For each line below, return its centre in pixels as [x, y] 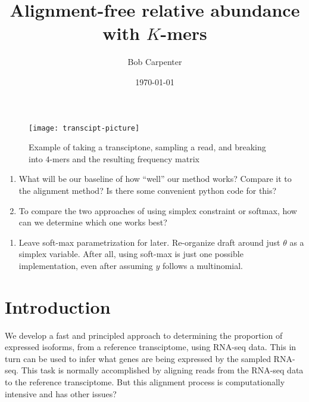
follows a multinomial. [203, 265]
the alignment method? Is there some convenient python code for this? [148, 190]
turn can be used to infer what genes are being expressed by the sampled [138, 358]
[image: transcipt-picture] [84, 128]
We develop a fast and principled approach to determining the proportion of [144, 335]
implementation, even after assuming [86, 265]
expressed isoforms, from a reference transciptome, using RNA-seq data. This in [151, 347]
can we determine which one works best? [93, 222]
